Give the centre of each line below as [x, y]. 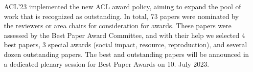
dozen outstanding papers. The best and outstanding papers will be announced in [126, 54]
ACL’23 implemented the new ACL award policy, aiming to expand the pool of [123, 6]
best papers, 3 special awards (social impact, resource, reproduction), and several [126, 45]
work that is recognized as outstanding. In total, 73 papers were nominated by [121, 16]
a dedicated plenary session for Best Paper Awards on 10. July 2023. [107, 63]
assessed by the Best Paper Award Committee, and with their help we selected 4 [125, 35]
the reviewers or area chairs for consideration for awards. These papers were [118, 26]
